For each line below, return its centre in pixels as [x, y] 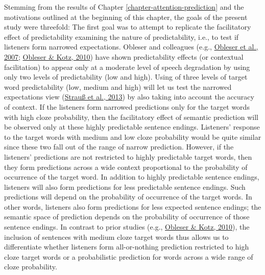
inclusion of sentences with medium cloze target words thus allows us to [116, 236]
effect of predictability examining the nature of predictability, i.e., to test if [122, 36]
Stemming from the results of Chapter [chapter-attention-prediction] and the [124, 7]
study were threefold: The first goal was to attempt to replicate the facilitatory [128, 27]
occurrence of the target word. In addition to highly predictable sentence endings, [132, 177]
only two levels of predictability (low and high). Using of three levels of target [126, 77]
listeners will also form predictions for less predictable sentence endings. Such [125, 186]
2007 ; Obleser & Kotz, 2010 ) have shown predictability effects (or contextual [124, 56]
